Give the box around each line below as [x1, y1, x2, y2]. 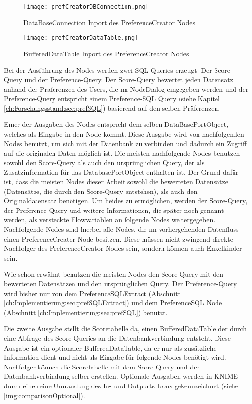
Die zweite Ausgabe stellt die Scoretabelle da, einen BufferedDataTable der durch [4, 323, 247, 334]
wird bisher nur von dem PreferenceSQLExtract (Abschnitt [4, 288, 181, 298]
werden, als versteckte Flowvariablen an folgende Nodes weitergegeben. [4, 214, 216, 225]
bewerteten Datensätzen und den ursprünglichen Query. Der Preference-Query [4, 278, 237, 288]
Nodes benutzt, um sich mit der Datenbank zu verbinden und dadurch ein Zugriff [4, 138, 247, 148]
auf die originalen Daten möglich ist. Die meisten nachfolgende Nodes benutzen [4, 148, 240, 158]
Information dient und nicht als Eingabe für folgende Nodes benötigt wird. [4, 352, 226, 362]
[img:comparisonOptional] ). [4, 390, 85, 400]
